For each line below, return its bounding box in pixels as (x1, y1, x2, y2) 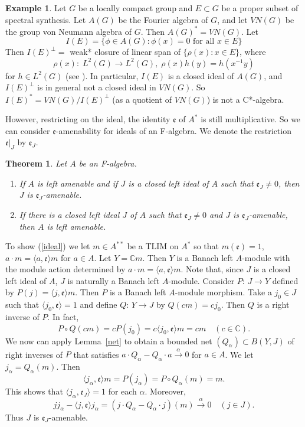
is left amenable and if (37, 177, 118, 189)
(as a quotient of (112, 93, 172, 105)
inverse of (5, 311, 40, 323)
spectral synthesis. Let (5, 13, 86, 25)
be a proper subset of (221, 2, 299, 14)
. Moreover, (145, 385, 186, 397)
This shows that (5, 385, 63, 397)
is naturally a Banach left (67, 274, 160, 286)
